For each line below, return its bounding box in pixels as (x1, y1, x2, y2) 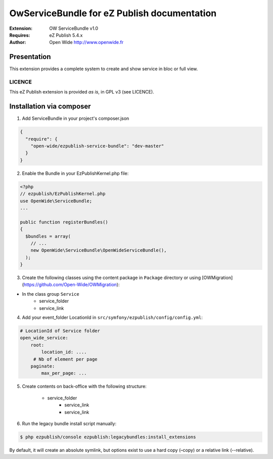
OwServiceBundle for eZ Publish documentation (9, 8, 217, 19)
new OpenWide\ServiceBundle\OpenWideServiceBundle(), (30, 248, 167, 253)
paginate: (30, 363, 55, 369)
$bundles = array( (25, 233, 71, 239)
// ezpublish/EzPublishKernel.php (20, 191, 106, 197)
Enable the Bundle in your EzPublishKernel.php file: (22, 170, 129, 176)
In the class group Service (22, 291, 79, 297)
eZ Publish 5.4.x (49, 32, 83, 38)
